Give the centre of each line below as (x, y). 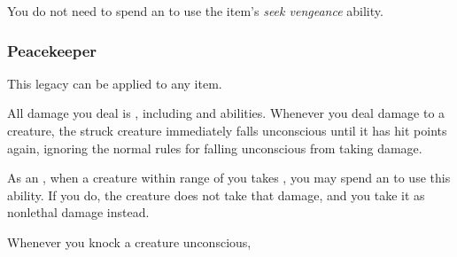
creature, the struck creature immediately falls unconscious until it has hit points (227, 130)
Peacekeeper (52, 50)
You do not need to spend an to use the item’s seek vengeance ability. (195, 11)
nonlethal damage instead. (78, 212)
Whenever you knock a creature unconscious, (129, 241)
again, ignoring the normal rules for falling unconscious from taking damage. (215, 148)
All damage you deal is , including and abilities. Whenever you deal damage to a (226, 113)
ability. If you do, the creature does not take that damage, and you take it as (216, 195)
